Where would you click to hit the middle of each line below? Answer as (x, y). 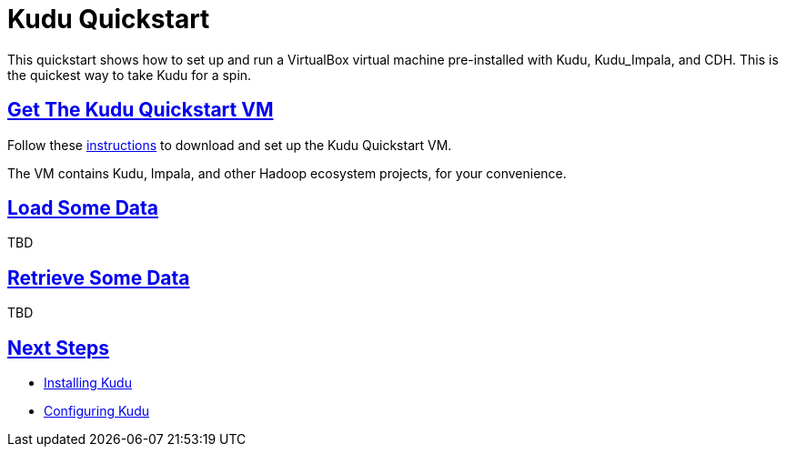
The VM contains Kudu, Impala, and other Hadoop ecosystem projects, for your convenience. (287, 173)
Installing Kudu (88, 383)
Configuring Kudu (96, 411)
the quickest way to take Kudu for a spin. (130, 75)
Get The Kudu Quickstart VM (141, 110)
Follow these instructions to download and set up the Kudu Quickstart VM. (230, 145)
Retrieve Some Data (99, 277)
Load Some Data (83, 208)
